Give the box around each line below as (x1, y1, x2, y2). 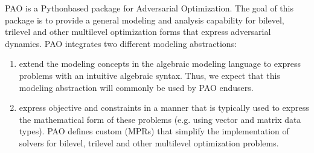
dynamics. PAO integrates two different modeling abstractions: (5, 37, 237, 49)
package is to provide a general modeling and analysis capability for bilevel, (5, 13, 284, 26)
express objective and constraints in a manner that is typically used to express (19, 101, 309, 114)
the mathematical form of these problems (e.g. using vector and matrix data (19, 113, 301, 125)
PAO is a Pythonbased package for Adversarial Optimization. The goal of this (5, 2, 294, 14)
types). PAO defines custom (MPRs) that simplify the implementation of (19, 125, 289, 137)
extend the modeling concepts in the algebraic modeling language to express (19, 57, 301, 70)
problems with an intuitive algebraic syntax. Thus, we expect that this (19, 69, 280, 81)
